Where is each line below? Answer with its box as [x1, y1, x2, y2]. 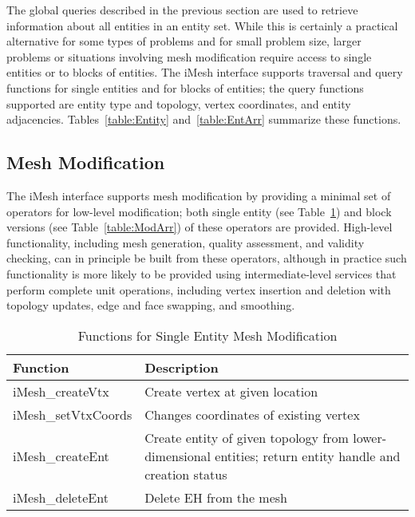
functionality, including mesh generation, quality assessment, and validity [6, 234, 365, 251]
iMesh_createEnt [13, 446, 109, 465]
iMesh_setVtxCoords [13, 405, 132, 424]
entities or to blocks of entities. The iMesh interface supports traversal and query [6, 64, 403, 81]
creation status [144, 464, 227, 483]
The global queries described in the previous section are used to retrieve [6, 2, 358, 18]
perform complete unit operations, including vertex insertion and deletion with [6, 281, 391, 298]
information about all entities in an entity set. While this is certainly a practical [6, 17, 398, 34]
